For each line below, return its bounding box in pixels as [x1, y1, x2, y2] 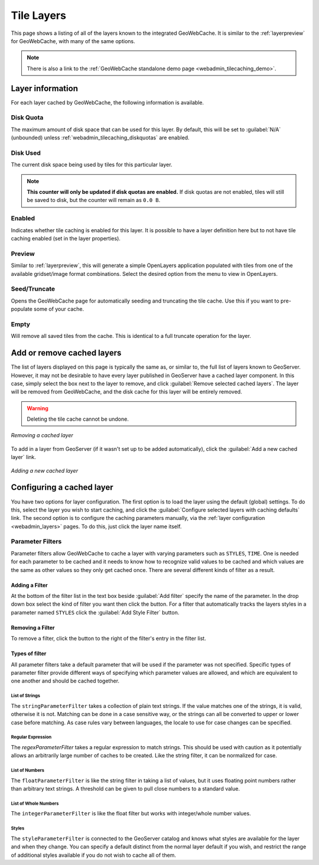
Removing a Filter [11, 624, 56, 631]
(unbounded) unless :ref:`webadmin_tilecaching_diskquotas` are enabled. [11, 134, 190, 141]
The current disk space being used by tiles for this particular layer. [11, 161, 172, 168]
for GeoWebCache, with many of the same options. [11, 37, 135, 44]
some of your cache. [33, 305, 84, 313]
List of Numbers [11, 768, 44, 773]
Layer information [11, 83, 78, 93]
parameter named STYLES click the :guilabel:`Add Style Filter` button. [11, 609, 180, 616]
